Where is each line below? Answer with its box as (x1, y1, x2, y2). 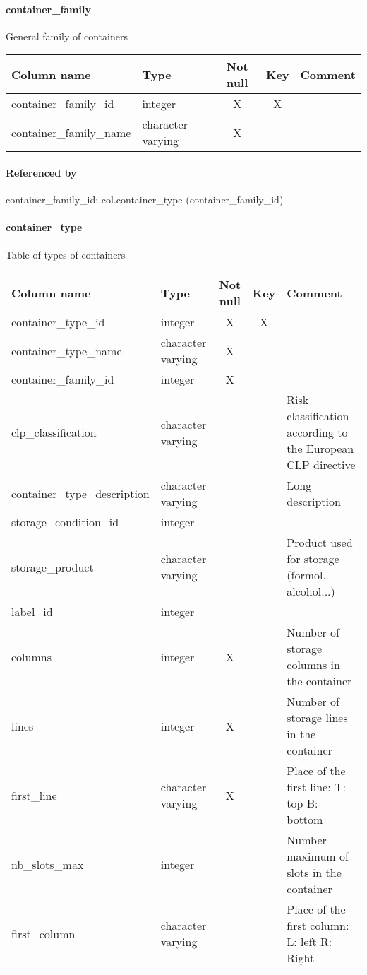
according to (287, 424, 348, 441)
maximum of (287, 848, 349, 865)
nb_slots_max (11, 856, 84, 873)
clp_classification (11, 424, 97, 441)
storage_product (11, 558, 94, 575)
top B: (287, 795, 318, 812)
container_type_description (11, 485, 150, 502)
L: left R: (287, 933, 332, 950)
